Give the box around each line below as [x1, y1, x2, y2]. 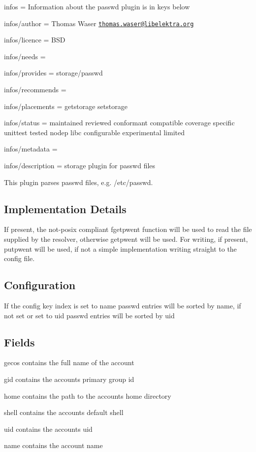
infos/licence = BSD [4, 35, 65, 45]
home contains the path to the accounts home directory [4, 390, 171, 401]
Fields [4, 334, 35, 349]
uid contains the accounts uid [4, 423, 93, 434]
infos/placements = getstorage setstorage [4, 101, 128, 111]
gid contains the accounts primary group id [4, 374, 134, 384]
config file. [4, 253, 35, 264]
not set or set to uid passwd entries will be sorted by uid [4, 310, 175, 320]
